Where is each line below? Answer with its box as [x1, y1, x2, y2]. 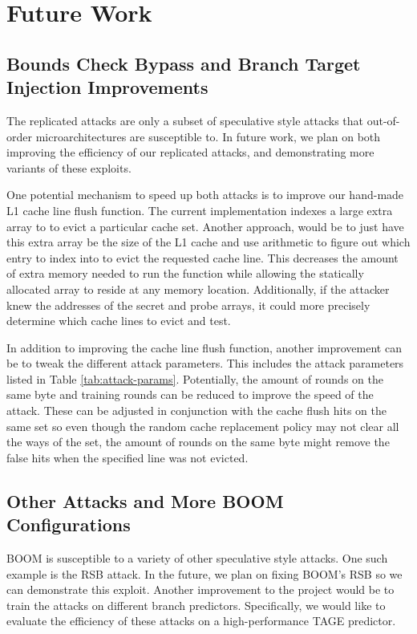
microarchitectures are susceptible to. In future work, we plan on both [35, 128, 381, 144]
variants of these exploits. [6, 159, 132, 176]
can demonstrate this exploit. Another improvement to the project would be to [6, 581, 395, 598]
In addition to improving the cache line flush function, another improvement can [6, 339, 402, 356]
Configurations [6, 512, 131, 537]
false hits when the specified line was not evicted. [6, 449, 249, 465]
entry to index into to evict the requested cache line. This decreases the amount [6, 249, 399, 266]
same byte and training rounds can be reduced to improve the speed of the [6, 386, 374, 403]
